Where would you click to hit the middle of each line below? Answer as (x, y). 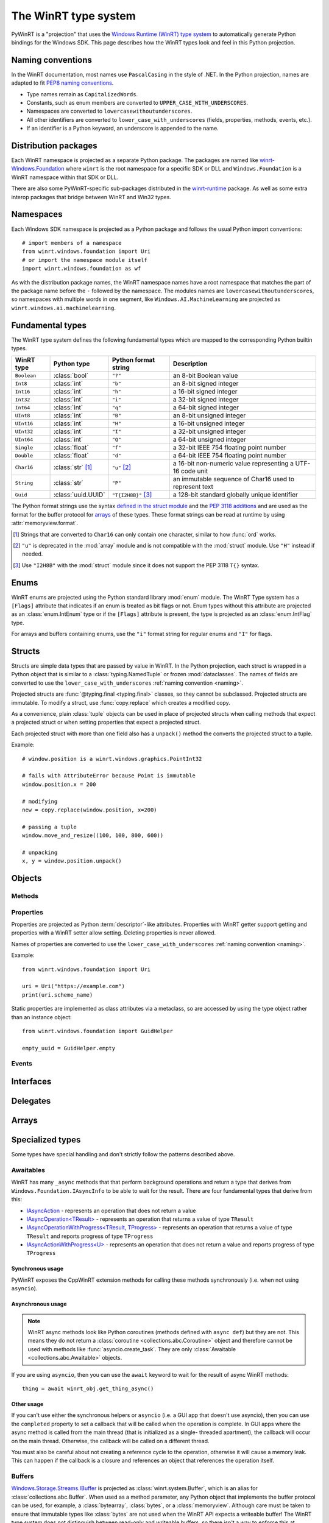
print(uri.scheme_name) (58, 995)
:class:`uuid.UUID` (80, 495)
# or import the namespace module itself (85, 260)
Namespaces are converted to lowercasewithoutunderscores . (109, 111)
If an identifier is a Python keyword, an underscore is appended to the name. (122, 129)
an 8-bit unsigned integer (209, 415)
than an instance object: (42, 1017)
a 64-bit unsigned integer (209, 440)
